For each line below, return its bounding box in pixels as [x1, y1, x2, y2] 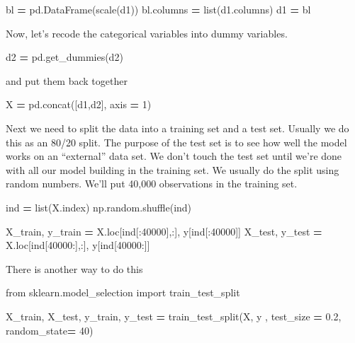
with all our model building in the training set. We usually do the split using [6, 162, 339, 177]
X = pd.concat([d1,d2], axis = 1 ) [6, 97, 152, 112]
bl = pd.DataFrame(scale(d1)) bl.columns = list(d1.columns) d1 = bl [6, 2, 311, 16]
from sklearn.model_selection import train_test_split [6, 285, 240, 300]
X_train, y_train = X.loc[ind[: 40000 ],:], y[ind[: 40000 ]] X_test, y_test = [6, 223, 322, 238]
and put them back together [6, 73, 128, 88]
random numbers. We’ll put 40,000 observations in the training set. [6, 176, 298, 191]
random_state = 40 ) [6, 322, 94, 337]
